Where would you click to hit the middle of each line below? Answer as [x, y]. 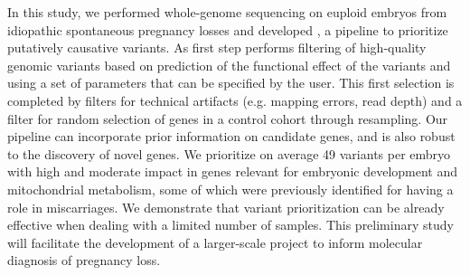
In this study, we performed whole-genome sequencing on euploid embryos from [227, 12]
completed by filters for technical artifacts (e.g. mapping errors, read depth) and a [235, 100]
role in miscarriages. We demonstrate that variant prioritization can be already [226, 207]
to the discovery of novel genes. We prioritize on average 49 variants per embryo [229, 153]
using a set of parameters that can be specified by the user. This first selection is [231, 83]
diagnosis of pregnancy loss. [84, 260]
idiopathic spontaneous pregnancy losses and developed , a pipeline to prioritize [228, 29]
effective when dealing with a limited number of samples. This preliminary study [230, 225]
